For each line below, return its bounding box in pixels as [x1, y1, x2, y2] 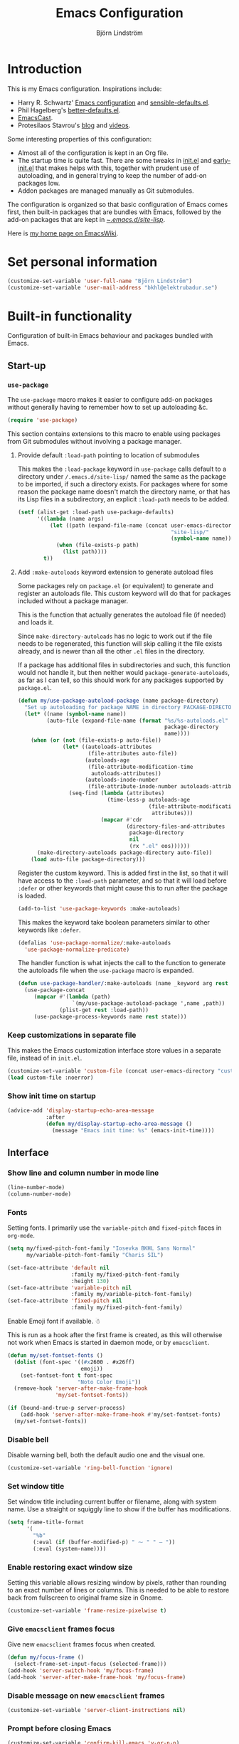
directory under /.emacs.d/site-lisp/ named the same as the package [17, 472, 226, 481]
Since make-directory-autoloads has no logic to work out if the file [17, 632, 213, 640]
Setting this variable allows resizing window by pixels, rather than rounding [7, 1578, 227, 1587]
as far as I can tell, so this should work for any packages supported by [17, 676, 224, 684]
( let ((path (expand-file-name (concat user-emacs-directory [49, 521, 235, 529]
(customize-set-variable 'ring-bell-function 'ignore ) [7, 1464, 174, 1472]
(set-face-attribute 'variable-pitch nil [7, 1284, 132, 1292]
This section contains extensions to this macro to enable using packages [7, 429, 221, 438]
